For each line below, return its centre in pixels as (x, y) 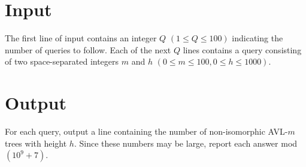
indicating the (257, 38)
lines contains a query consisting (242, 49)
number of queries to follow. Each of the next (88, 49)
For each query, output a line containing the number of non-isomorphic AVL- (146, 131)
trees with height (36, 143)
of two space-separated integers (62, 61)
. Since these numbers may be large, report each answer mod (186, 143)
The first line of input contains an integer (81, 38)
